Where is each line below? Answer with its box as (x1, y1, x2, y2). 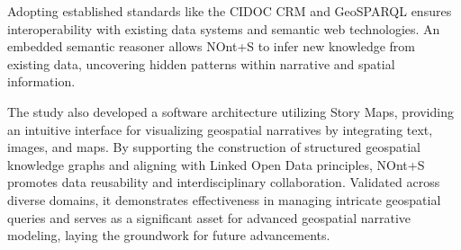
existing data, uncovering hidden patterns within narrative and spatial (7, 54, 395, 73)
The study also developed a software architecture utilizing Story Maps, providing (7, 102, 454, 121)
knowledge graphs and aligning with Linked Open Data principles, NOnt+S (7, 155, 425, 174)
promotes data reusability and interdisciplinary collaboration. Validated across (7, 173, 440, 192)
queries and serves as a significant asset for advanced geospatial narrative (7, 208, 411, 227)
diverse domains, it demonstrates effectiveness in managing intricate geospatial (7, 190, 441, 209)
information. (7, 72, 76, 91)
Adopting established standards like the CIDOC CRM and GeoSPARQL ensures (7, 2, 452, 20)
